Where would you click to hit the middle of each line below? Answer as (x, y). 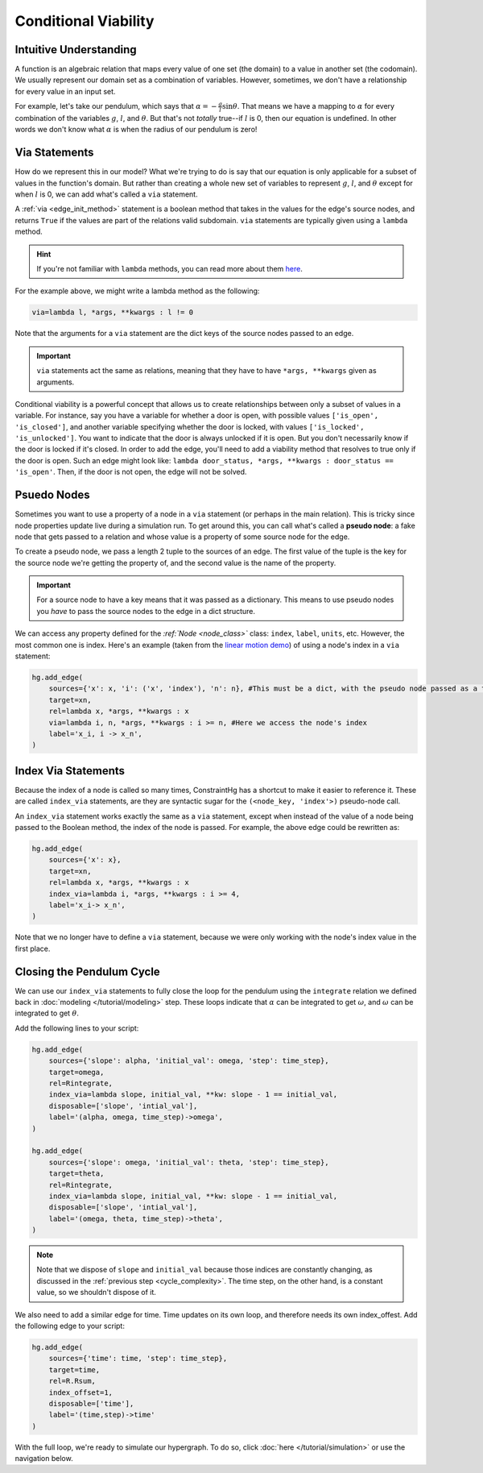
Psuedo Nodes (52, 495)
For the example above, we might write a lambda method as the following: (137, 291)
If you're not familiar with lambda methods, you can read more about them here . (170, 268)
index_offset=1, (80, 1392)
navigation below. (44, 1458)
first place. (33, 948)
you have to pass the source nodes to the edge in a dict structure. (146, 611)
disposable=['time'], (91, 1403)
